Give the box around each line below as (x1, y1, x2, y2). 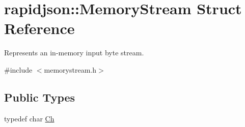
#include (4, 64, 33, 75)
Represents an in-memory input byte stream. (4, 47, 144, 58)
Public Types (4, 89, 75, 105)
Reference (4, 18, 75, 39)
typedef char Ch (4, 113, 55, 123)
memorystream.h (44, 64, 96, 75)
